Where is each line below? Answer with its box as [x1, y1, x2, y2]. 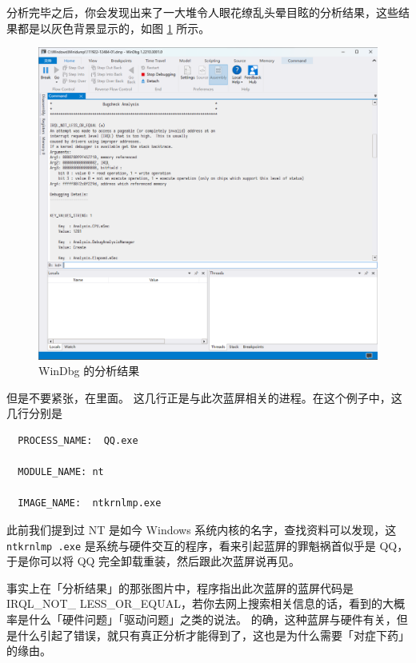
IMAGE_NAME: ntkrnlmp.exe [18, 497, 162, 509]
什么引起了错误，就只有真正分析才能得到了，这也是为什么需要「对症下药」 [17, 626, 410, 643]
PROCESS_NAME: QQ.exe [18, 435, 138, 447]
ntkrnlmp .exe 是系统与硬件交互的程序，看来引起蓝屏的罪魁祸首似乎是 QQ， [6, 537, 409, 553]
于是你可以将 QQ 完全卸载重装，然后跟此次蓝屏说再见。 [6, 553, 301, 569]
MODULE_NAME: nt [18, 466, 104, 478]
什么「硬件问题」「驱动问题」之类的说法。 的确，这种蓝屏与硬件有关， [28, 611, 397, 628]
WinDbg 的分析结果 [38, 362, 140, 379]
